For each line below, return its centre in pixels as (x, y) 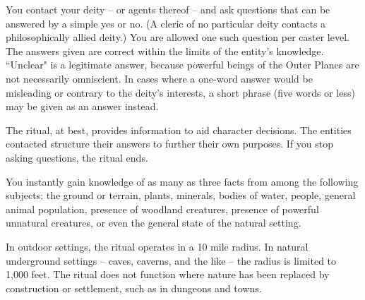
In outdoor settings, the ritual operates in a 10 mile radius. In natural (157, 246)
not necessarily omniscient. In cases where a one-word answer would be (159, 78)
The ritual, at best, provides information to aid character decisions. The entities (179, 130)
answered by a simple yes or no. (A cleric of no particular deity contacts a (166, 23)
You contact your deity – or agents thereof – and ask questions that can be (168, 9)
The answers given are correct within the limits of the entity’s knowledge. (165, 50)
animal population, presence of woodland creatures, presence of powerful (162, 209)
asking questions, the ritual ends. (77, 157)
